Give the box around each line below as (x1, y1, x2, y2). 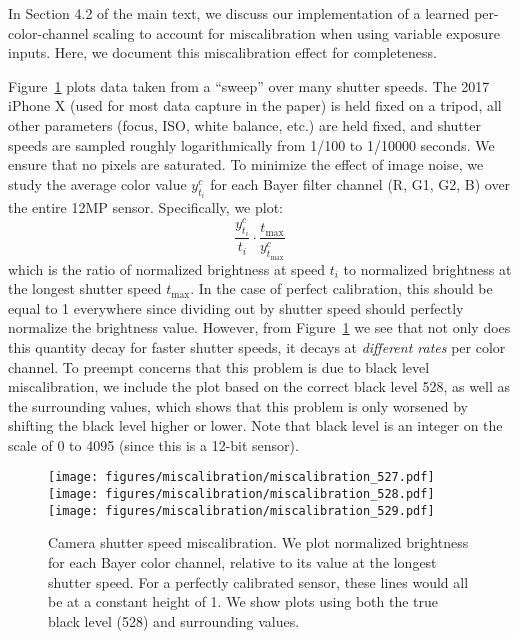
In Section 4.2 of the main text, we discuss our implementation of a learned (8, 3, 470, 23)
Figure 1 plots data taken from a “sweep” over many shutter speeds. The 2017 (8, 75, 490, 96)
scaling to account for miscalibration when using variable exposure (93, 22, 501, 43)
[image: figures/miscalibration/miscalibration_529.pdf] (48, 503, 435, 518)
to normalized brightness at (343, 258, 512, 279)
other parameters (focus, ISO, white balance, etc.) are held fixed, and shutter (8, 114, 481, 135)
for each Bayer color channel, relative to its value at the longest (48, 552, 437, 573)
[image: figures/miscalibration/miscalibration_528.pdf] (48, 487, 435, 502)
